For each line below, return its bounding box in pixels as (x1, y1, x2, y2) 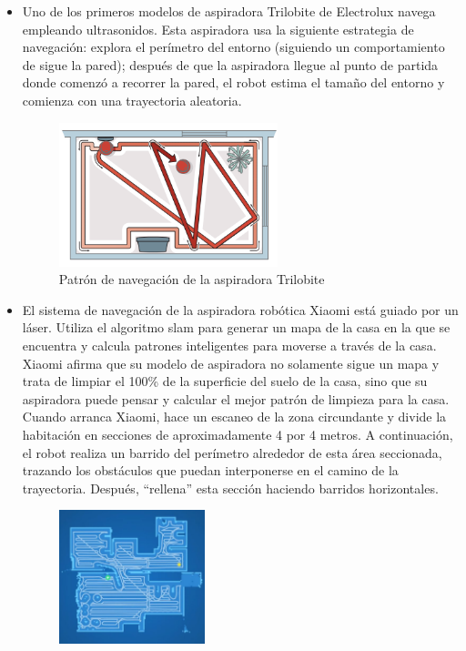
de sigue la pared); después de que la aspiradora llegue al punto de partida (22, 55, 439, 74)
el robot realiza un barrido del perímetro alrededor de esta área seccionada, (22, 442, 442, 462)
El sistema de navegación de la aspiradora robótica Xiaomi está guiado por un (22, 300, 459, 319)
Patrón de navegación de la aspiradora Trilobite (58, 270, 325, 289)
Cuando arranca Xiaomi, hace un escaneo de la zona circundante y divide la (22, 407, 447, 426)
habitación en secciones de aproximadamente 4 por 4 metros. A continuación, (22, 424, 453, 443)
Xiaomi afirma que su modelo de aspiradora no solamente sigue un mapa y (22, 353, 440, 372)
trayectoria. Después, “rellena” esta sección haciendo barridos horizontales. (22, 478, 439, 497)
